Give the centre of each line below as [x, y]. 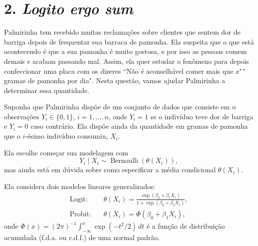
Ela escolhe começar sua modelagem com [66, 152]
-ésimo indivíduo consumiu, [66, 136]
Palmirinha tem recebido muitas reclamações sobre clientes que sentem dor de [122, 32]
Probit [79, 215]
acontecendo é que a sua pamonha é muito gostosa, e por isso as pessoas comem [126, 51]
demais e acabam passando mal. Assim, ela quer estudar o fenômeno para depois [127, 61]
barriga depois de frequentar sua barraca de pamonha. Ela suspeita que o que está [129, 41]
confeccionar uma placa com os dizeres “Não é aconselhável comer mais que [119, 71]
